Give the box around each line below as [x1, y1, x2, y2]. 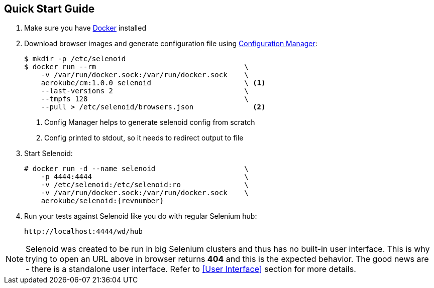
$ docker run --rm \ [24, 63, 249, 71]
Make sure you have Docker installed [24, 24, 146, 33]
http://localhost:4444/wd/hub [24, 227, 143, 236]
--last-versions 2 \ [41, 87, 249, 95]
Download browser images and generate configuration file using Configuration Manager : [24, 39, 317, 48]
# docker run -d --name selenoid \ [24, 165, 249, 173]
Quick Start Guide [4, 3, 95, 15]
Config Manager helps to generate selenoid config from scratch [44, 118, 255, 127]
